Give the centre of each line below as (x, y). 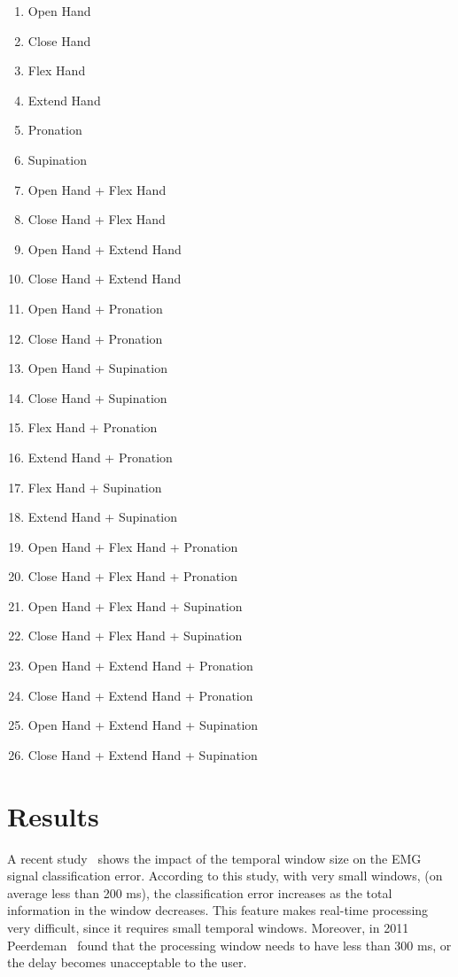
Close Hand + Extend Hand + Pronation (140, 695)
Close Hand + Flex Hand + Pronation (132, 576)
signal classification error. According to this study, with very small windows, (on (225, 876)
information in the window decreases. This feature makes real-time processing (218, 910)
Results (53, 815)
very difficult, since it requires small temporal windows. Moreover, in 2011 (208, 927)
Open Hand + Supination (97, 368)
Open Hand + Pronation (95, 308)
